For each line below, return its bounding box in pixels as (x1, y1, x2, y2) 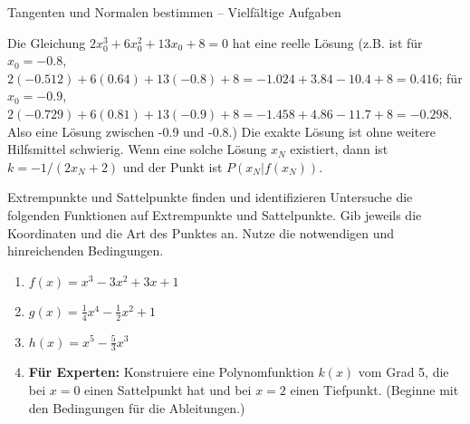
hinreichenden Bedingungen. (7, 241, 164, 260)
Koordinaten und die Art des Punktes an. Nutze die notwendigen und (7, 223, 395, 242)
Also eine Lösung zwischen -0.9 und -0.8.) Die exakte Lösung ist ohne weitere (7, 121, 436, 140)
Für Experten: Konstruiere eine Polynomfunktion (28, 362, 314, 381)
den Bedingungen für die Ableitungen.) (28, 398, 245, 417)
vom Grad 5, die (358, 362, 449, 381)
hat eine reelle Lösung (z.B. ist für (232, 33, 423, 52)
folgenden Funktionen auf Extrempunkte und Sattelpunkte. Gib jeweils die (7, 205, 422, 224)
